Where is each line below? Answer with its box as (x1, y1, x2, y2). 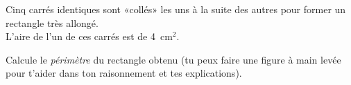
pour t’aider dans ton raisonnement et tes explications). (6, 66, 242, 80)
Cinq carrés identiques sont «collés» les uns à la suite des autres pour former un (6, 2, 346, 16)
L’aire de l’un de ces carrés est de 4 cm (6, 29, 173, 44)
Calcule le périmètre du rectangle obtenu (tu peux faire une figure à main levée (6, 52, 341, 66)
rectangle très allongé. (6, 15, 99, 30)
